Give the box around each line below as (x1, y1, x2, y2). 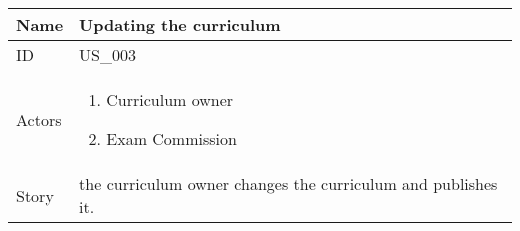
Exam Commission (106, 127, 237, 150)
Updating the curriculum (79, 13, 281, 36)
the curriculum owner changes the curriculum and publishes (79, 172, 498, 195)
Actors (16, 107, 62, 131)
